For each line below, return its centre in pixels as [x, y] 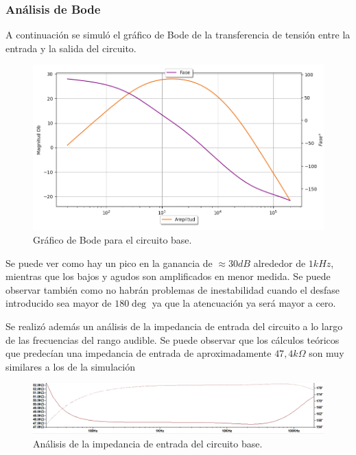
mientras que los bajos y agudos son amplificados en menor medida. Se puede [168, 276]
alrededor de [280, 262]
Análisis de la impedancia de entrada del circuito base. [148, 443]
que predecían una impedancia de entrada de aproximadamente [139, 353]
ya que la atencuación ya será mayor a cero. [244, 303]
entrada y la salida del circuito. [71, 48]
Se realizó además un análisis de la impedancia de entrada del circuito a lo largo [174, 326]
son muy [327, 353]
